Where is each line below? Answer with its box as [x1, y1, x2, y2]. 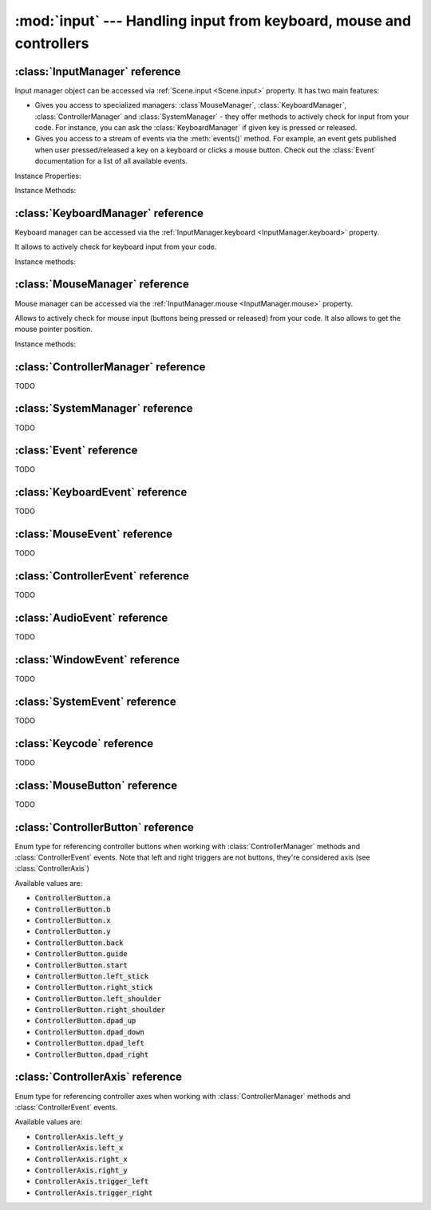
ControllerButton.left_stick [34, 971, 149, 981]
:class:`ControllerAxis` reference [14, 1070, 183, 1084]
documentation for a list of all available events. [34, 156, 188, 166]
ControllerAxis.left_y [34, 1132, 124, 1141]
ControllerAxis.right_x [34, 1154, 128, 1164]
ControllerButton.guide [34, 950, 128, 959]
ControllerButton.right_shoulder [34, 1006, 166, 1014]
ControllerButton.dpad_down [34, 1027, 145, 1037]
